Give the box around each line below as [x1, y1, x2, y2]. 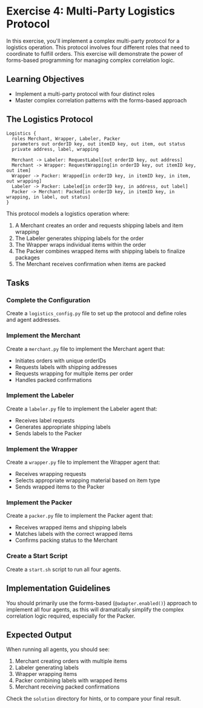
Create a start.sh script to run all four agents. [6, 566, 121, 573]
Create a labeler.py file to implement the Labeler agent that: [6, 405, 158, 412]
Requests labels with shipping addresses [15, 363, 118, 370]
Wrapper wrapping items [15, 670, 78, 678]
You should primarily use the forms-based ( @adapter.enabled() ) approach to [6, 599, 198, 607]
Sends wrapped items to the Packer [15, 483, 105, 490]
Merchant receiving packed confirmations [15, 683, 120, 690]
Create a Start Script [6, 552, 68, 560]
